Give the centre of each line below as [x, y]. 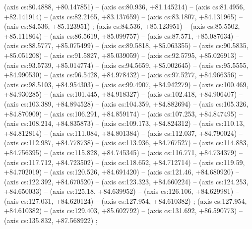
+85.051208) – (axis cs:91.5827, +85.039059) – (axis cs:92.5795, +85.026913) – [123, 55]
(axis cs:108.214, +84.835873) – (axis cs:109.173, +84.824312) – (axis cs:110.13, [125, 123]
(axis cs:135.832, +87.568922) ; [51, 220]
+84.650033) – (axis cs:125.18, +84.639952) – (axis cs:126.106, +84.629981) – [122, 191]
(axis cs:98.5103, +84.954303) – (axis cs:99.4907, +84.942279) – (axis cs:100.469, [126, 84]
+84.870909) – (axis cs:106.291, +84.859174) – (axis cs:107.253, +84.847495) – [123, 113]
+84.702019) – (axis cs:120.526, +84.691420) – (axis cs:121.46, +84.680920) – [122, 172]
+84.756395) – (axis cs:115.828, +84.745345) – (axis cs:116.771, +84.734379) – [123, 152]
